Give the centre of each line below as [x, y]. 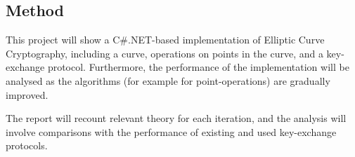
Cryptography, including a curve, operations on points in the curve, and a [164, 53]
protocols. [27, 145]
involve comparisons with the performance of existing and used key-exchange [171, 131]
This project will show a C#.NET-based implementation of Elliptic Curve [165, 40]
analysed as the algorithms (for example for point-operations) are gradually [168, 80]
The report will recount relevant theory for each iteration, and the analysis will [176, 118]
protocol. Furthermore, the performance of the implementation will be [198, 67]
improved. [27, 94]
